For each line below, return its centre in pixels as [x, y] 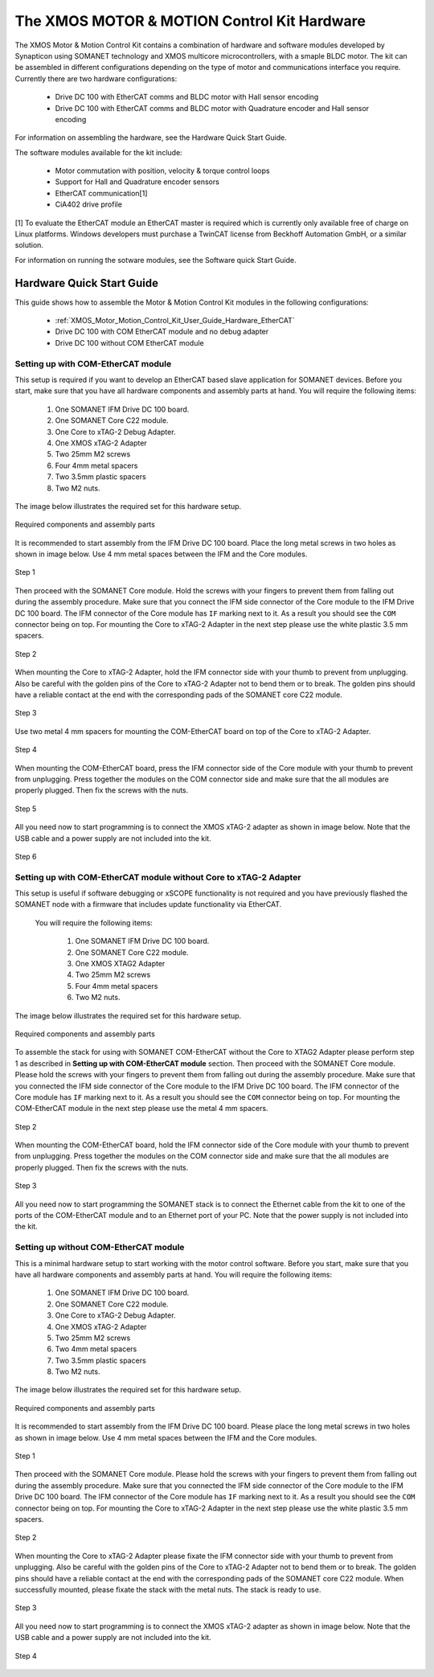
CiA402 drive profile [88, 204]
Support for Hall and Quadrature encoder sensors [137, 182]
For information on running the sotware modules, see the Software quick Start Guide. [156, 260]
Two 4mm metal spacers [96, 1349]
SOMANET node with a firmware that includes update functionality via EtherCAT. [148, 904]
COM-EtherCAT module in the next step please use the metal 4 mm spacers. [141, 1109]
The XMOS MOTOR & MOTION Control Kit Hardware [190, 21]
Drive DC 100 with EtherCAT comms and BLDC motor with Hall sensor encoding [187, 97]
